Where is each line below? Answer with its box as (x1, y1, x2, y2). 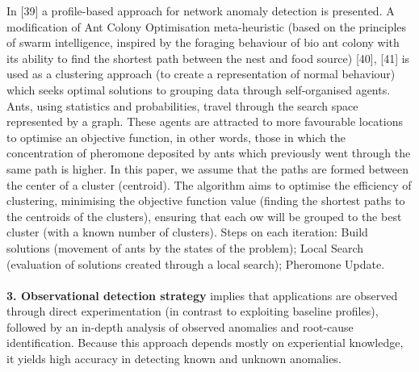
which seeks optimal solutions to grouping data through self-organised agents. (6, 81, 391, 98)
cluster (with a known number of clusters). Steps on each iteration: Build (6, 224, 368, 240)
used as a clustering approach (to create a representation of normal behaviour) (6, 65, 396, 82)
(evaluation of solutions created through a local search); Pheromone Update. (6, 255, 385, 272)
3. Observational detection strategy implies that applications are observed (6, 286, 398, 303)
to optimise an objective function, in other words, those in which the (6, 128, 346, 145)
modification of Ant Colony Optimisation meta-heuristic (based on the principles (6, 18, 407, 35)
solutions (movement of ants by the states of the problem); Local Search (6, 239, 364, 256)
